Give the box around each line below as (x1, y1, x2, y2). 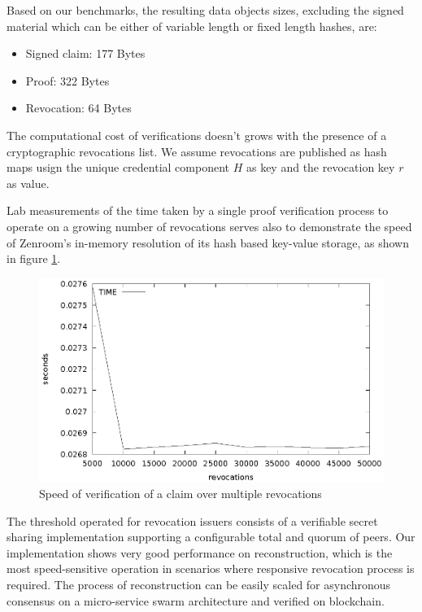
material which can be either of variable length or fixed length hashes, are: (7, 17, 377, 34)
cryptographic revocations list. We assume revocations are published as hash (7, 142, 387, 160)
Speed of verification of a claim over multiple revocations (39, 485, 322, 502)
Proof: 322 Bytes (25, 72, 110, 89)
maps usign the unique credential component (7, 159, 229, 176)
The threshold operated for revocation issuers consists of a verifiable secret (7, 512, 378, 529)
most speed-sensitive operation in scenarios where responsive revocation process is (7, 560, 415, 577)
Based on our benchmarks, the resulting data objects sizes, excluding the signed (7, 2, 404, 18)
